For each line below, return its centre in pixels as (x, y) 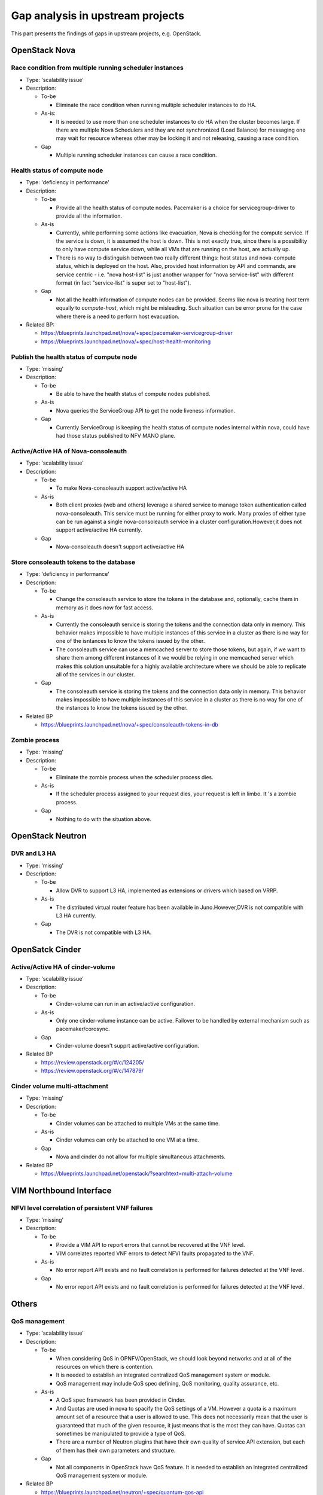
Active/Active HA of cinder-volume (63, 967)
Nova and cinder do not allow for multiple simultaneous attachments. (141, 1157)
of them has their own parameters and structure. (116, 1450)
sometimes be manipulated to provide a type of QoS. (121, 1434)
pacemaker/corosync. (83, 1029)
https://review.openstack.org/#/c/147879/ (92, 1071)
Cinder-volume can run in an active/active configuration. (126, 1004)
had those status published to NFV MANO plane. (116, 436)
